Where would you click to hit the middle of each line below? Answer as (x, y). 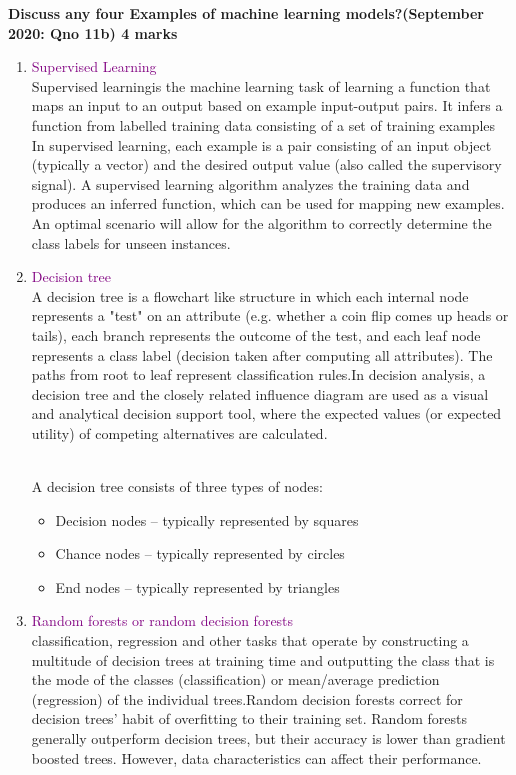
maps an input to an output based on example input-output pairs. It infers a (267, 105)
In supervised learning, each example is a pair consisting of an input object (261, 144)
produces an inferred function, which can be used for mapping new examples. (268, 203)
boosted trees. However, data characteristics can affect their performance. (256, 757)
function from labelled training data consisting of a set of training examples (263, 124)
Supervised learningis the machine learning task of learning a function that (261, 85)
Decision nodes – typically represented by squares (207, 519)
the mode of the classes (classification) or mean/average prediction (235, 679)
